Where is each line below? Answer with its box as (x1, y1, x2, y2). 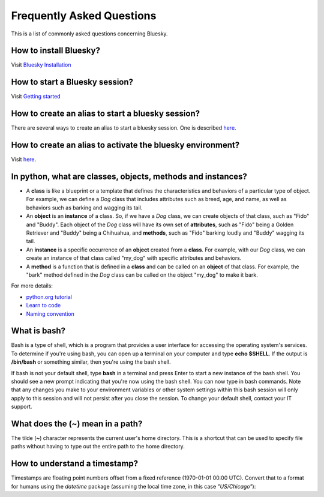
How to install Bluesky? (11, 46, 100, 56)
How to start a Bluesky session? (11, 77, 134, 87)
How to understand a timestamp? (11, 459, 139, 469)
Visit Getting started (11, 93, 61, 100)
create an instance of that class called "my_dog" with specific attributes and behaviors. (26, 255, 242, 262)
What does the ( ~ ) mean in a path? (11, 419, 143, 429)
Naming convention (26, 310, 74, 318)
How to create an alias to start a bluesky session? (11, 109, 200, 119)
